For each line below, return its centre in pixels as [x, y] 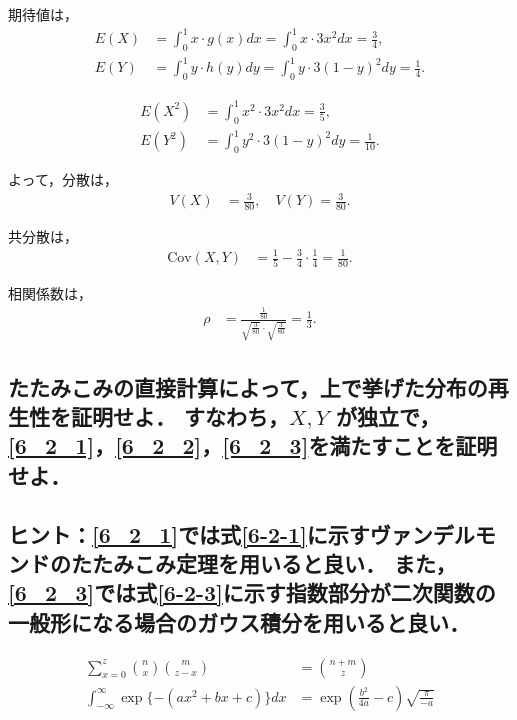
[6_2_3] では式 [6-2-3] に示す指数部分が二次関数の [252, 592]
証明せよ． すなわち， [180, 415]
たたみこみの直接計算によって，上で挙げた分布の [248, 386]
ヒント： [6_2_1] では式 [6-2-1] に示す [189, 533]
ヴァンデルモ [432, 533]
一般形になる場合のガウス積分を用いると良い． [239, 621]
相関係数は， [50, 293]
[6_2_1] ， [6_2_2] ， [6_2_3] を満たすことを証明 [253, 445]
